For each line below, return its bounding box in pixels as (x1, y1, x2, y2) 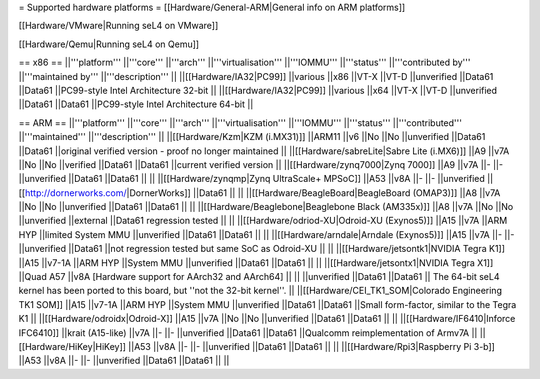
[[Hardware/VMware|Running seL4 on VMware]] (18, 20, 219, 32)
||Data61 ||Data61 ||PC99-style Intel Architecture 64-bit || (18, 98, 254, 110)
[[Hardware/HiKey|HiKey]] (18, 340, 127, 352)
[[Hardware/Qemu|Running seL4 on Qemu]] (18, 38, 200, 50)
